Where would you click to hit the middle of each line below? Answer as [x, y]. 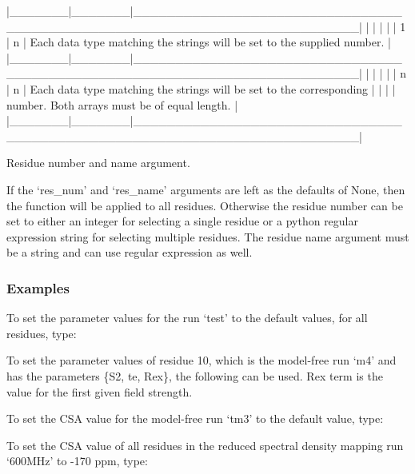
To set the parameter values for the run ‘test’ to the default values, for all [187, 318]
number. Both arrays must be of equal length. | [122, 104]
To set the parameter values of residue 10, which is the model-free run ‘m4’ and [202, 360]
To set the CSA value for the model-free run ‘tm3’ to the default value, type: [195, 418]
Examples [38, 287]
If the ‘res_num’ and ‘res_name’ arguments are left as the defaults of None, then [206, 189]
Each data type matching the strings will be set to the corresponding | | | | [213, 88]
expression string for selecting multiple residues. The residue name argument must [208, 236]
